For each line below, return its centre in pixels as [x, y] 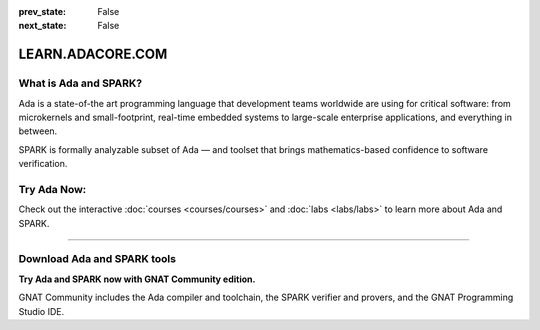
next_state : [42, 26]
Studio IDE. [41, 311]
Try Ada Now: [52, 189]
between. [38, 131]
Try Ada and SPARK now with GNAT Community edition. [137, 279]
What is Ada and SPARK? [80, 83]
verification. [43, 164]
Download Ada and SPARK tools [97, 259]
